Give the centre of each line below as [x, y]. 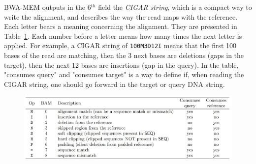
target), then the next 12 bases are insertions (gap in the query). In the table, [121, 65]
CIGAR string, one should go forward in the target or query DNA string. [114, 84]
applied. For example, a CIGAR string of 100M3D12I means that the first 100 [120, 45]
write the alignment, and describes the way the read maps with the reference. [121, 16]
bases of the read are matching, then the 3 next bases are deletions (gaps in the [124, 55]
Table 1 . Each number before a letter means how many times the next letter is [123, 36]
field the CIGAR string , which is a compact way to [175, 7]
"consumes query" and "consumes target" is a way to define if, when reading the [124, 74]
